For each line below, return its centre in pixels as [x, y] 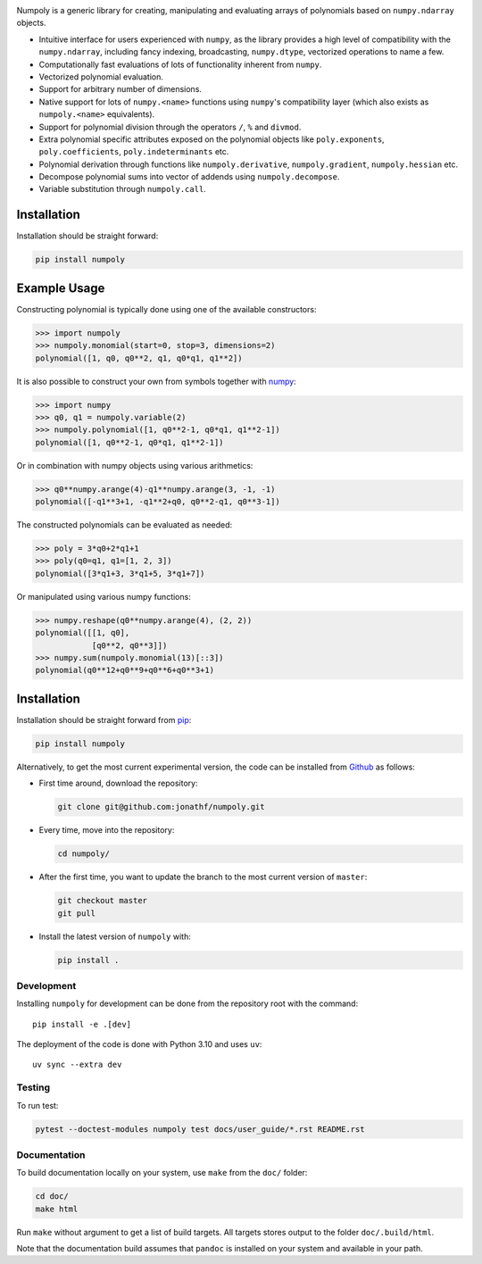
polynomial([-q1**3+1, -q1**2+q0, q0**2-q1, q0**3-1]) [158, 502]
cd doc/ [52, 1197]
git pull [77, 913]
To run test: [37, 1105]
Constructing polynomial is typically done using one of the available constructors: [166, 309]
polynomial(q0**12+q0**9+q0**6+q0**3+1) [125, 670]
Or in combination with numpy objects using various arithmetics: [135, 465]
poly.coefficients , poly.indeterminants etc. [134, 152]
